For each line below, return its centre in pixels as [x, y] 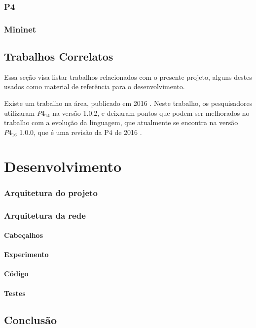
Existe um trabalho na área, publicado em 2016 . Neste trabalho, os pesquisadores [128, 103]
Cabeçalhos [24, 235]
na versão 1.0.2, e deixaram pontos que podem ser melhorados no [151, 113]
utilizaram [19, 113]
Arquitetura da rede [45, 215]
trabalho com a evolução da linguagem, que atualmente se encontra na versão [121, 122]
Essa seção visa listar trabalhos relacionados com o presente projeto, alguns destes [128, 77]
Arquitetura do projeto [51, 192]
